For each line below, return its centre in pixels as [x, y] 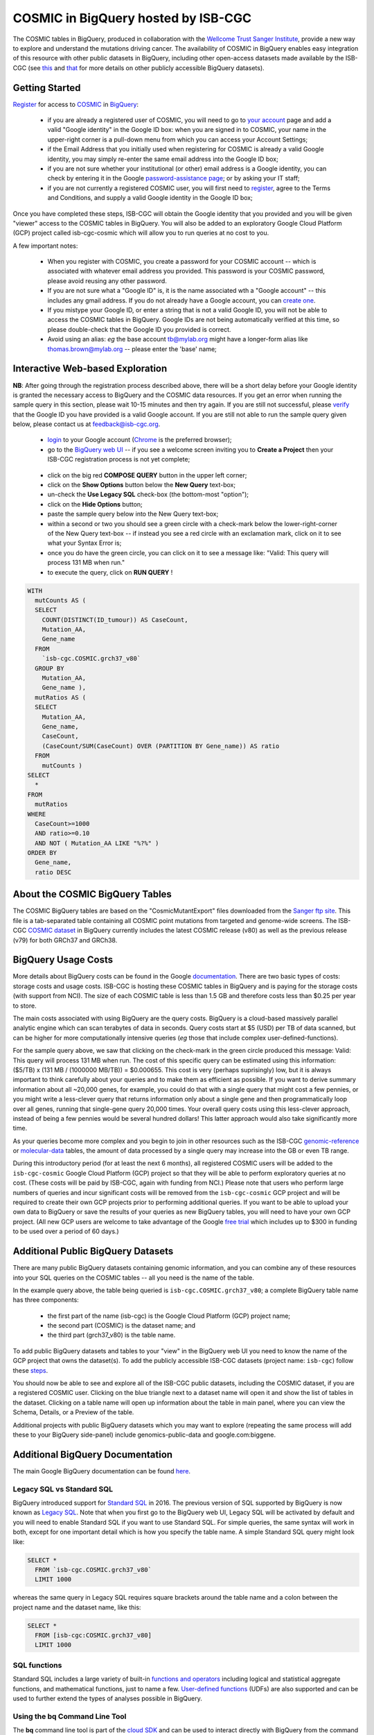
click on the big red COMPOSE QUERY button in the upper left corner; [147, 475]
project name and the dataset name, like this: [77, 1607]
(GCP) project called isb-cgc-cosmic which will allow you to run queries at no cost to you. [141, 233]
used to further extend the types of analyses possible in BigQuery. [107, 1698]
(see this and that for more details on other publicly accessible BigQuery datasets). [146, 68]
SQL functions [37, 1665]
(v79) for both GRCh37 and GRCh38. [65, 940]
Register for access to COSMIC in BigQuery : [75, 104]
